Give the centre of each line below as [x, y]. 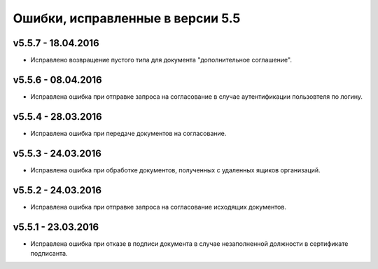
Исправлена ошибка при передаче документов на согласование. [128, 133]
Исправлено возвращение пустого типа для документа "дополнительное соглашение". [161, 60]
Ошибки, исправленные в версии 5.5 [127, 18]
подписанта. [49, 253]
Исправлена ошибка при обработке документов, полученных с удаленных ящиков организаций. [176, 170]
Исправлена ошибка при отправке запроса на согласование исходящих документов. [159, 207]
